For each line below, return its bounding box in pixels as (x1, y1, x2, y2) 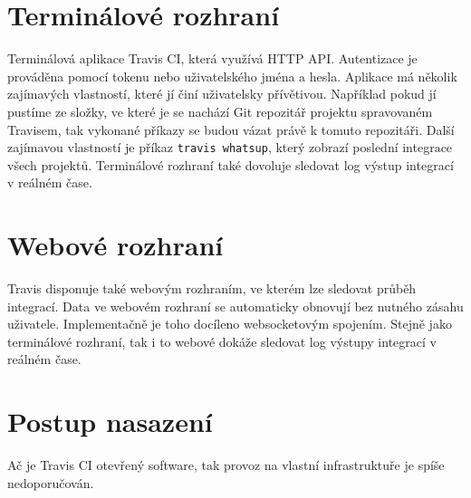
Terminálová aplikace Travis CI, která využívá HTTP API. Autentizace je (7, 49, 418, 68)
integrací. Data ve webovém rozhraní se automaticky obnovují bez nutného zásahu (7, 296, 464, 315)
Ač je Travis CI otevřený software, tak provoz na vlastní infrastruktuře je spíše (7, 455, 445, 474)
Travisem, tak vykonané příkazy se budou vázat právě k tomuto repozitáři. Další (7, 120, 455, 139)
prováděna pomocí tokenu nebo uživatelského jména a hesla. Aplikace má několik (7, 66, 457, 85)
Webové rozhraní (7, 226, 224, 263)
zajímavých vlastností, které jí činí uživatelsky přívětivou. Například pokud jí (7, 84, 437, 103)
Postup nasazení (7, 403, 213, 440)
